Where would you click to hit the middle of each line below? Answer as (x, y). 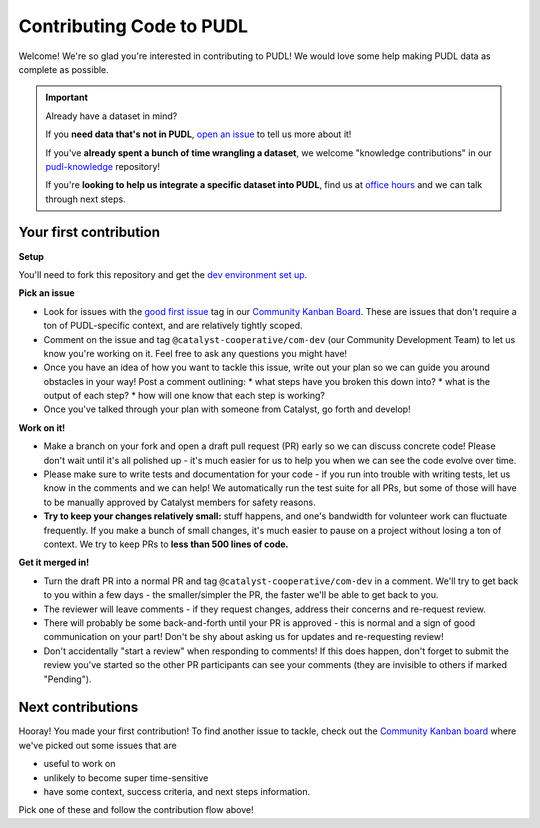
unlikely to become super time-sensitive (126, 777)
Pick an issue (46, 293)
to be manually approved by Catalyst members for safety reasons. (179, 502)
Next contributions (78, 707)
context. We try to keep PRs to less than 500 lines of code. (166, 544)
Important (67, 97)
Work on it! (42, 427)
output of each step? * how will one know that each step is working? (184, 396)
